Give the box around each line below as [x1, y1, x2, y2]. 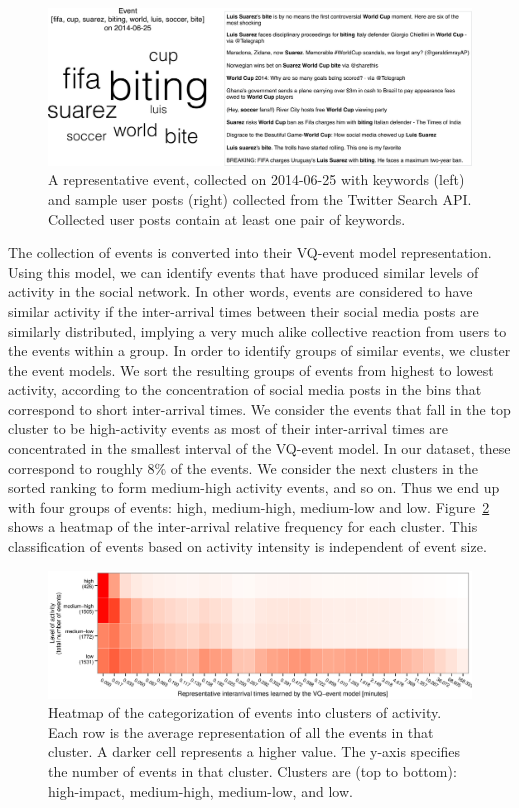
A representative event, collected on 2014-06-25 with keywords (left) [48, 169, 465, 190]
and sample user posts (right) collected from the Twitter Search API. [48, 188, 472, 209]
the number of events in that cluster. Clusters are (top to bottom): [48, 760, 457, 781]
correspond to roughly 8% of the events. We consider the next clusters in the [8, 457, 478, 478]
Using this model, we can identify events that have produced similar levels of [8, 261, 479, 282]
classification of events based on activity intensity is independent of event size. [8, 536, 487, 557]
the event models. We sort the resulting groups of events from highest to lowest [8, 359, 494, 380]
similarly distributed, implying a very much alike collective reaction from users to [8, 320, 507, 341]
